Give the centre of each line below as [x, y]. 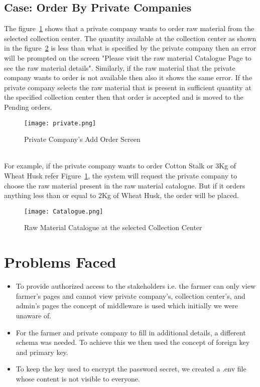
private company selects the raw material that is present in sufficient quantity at [128, 87]
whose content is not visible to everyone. [78, 378]
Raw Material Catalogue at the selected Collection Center [113, 227]
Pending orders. [28, 107]
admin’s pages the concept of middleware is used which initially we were [127, 306]
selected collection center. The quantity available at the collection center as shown [130, 38]
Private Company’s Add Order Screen [82, 139]
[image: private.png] [60, 123]
